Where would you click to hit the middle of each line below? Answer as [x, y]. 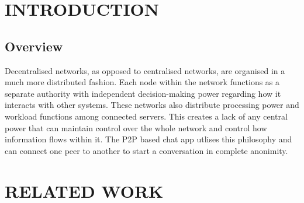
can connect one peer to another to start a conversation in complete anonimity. [146, 150]
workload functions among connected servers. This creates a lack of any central [146, 116]
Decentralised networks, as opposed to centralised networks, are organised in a [145, 70]
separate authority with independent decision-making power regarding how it [143, 93]
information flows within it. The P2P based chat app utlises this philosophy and [148, 139]
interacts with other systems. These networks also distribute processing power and [152, 105]
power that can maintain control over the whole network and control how [136, 127]
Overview [34, 46]
